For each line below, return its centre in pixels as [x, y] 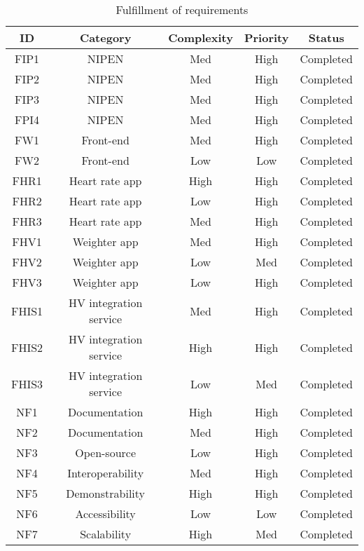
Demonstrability [106, 493]
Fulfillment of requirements [182, 9]
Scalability [106, 534]
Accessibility [105, 513]
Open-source [106, 453]
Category [105, 38]
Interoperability [106, 473]
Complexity [201, 38]
